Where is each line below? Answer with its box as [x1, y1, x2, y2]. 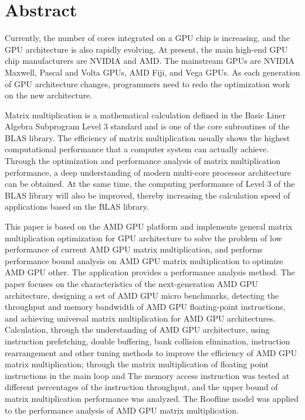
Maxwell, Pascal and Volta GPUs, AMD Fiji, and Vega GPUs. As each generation [5, 66, 300, 78]
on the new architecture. [5, 89, 93, 101]
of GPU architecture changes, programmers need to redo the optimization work [5, 77, 290, 90]
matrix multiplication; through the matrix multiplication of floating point [5, 358, 269, 370]
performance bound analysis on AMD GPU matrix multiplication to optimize [5, 254, 283, 267]
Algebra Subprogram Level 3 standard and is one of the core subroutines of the [5, 120, 290, 132]
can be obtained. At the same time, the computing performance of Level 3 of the [5, 177, 295, 190]
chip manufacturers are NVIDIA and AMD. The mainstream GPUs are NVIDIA [5, 54, 295, 67]
